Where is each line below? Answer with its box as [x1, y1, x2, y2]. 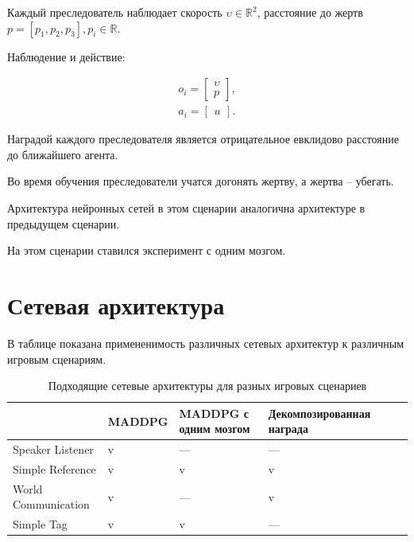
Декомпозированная [268, 404, 371, 421]
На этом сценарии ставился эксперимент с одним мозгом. [7, 242, 286, 259]
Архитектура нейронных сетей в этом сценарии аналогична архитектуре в [7, 200, 366, 216]
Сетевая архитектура [7, 289, 225, 321]
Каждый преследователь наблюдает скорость [7, 4, 222, 20]
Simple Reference [13, 461, 96, 477]
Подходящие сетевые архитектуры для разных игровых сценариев [48, 377, 367, 394]
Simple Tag [13, 516, 68, 532]
